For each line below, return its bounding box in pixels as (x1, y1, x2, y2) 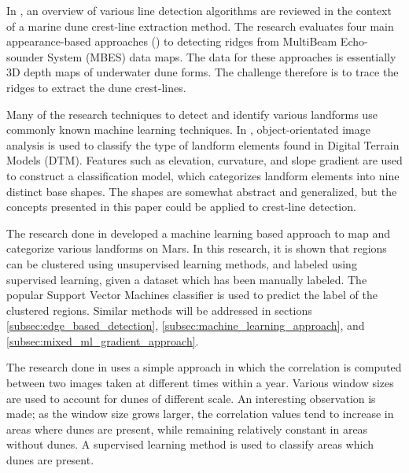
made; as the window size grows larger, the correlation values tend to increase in (6, 405, 394, 422)
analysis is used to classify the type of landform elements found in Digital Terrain (6, 136, 400, 153)
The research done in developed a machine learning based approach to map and (6, 224, 390, 241)
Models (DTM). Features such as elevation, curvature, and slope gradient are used (6, 152, 403, 168)
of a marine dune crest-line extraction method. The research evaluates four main (6, 17, 394, 34)
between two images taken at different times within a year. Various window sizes (6, 375, 394, 391)
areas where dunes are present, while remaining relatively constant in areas (6, 420, 368, 437)
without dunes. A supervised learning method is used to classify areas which (6, 436, 374, 453)
